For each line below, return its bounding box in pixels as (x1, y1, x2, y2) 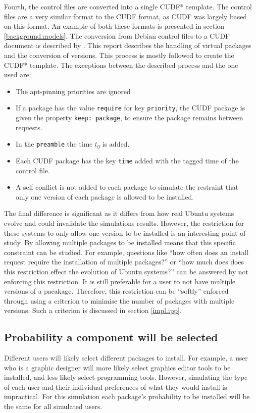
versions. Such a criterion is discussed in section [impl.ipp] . (4, 305, 182, 315)
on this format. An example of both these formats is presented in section (4, 21, 225, 31)
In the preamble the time (15, 139, 93, 149)
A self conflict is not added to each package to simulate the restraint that (15, 182, 239, 192)
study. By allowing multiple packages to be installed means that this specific (4, 237, 236, 248)
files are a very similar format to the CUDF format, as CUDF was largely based (4, 11, 247, 21)
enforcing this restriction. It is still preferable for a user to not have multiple (4, 276, 236, 286)
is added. (102, 139, 130, 149)
